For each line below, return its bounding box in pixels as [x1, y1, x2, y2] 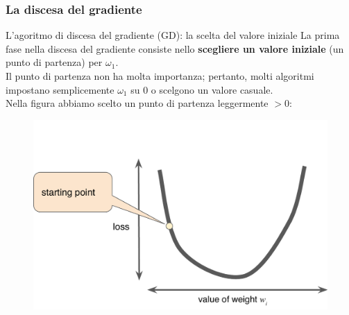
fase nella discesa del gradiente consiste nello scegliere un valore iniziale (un [6, 41, 344, 56]
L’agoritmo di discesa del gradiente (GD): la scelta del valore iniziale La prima [6, 28, 340, 42]
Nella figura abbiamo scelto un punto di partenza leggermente [6, 96, 269, 110]
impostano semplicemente [6, 82, 114, 96]
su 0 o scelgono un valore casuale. [130, 82, 273, 96]
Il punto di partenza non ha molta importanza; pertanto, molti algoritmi [6, 69, 314, 83]
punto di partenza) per [6, 55, 103, 69]
